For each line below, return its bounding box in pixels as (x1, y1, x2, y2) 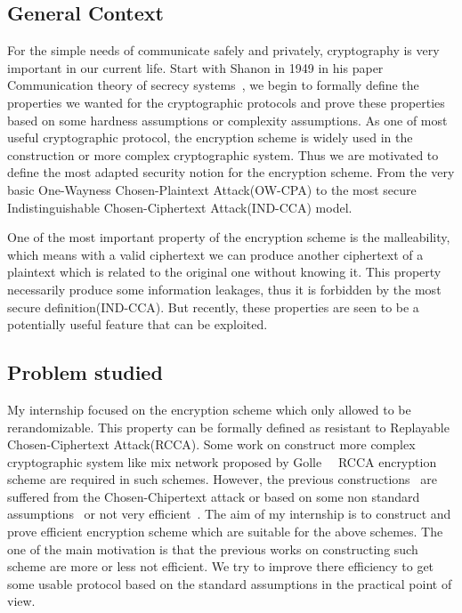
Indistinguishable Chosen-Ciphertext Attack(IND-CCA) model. (7, 198, 353, 216)
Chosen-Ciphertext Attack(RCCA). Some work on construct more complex (7, 435, 416, 454)
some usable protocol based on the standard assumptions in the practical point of (7, 574, 452, 593)
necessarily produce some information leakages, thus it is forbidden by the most (7, 279, 442, 298)
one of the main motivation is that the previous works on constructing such (7, 539, 418, 558)
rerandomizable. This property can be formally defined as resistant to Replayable (7, 417, 450, 436)
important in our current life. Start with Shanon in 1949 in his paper (7, 58, 384, 77)
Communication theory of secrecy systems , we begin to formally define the (7, 76, 419, 94)
